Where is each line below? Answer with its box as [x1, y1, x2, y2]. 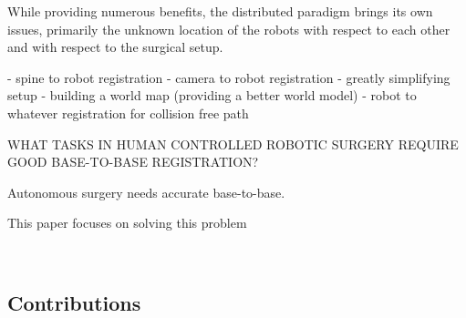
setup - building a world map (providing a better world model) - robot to [7, 86, 417, 105]
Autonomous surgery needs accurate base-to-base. [7, 182, 285, 201]
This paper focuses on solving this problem [7, 213, 247, 232]
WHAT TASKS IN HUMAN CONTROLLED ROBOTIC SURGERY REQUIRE [7, 134, 459, 153]
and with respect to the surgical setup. [7, 37, 223, 56]
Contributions [7, 288, 141, 316]
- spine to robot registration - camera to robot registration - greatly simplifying [7, 67, 450, 87]
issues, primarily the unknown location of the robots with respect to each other [7, 19, 450, 38]
